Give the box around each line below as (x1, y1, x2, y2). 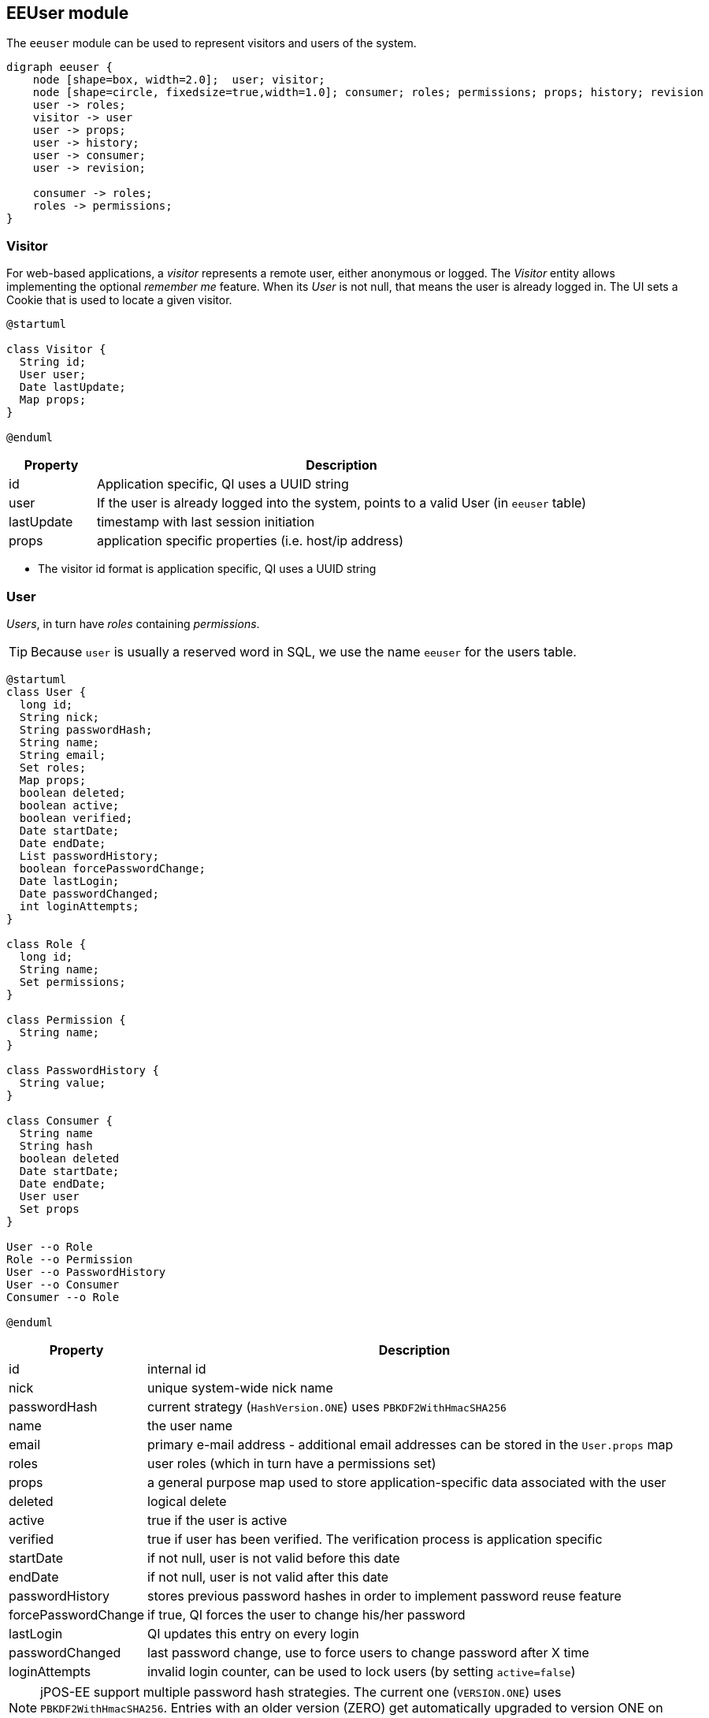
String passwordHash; (19, 723, 153, 736)
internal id (147, 1360, 206, 1377)
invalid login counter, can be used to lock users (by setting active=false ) (147, 1663, 576, 1679)
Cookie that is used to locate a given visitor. (6, 293, 232, 307)
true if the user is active (147, 1512, 288, 1528)
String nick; (19, 710, 100, 723)
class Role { (6, 937, 87, 950)
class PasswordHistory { (6, 1063, 159, 1077)
